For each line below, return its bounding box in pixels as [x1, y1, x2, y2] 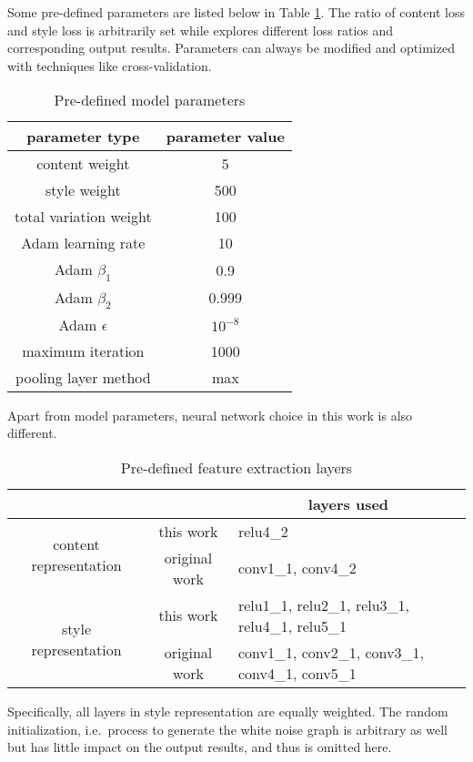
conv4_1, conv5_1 [237, 662, 357, 684]
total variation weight [15, 206, 152, 228]
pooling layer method [15, 366, 151, 388]
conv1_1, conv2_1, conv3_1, [237, 641, 424, 663]
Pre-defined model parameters [54, 89, 246, 111]
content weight [36, 153, 130, 175]
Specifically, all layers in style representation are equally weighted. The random [7, 701, 448, 720]
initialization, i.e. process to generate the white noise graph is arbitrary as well [7, 719, 448, 738]
